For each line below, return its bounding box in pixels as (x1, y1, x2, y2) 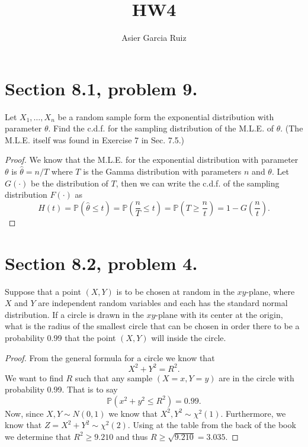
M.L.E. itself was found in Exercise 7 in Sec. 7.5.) (5, 133, 185, 146)
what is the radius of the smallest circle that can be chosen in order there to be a (5, 320, 300, 332)
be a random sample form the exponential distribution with (57, 110, 274, 123)
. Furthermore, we (220, 407, 286, 419)
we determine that (5, 430, 71, 442)
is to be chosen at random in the (116, 285, 235, 297)
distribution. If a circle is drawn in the (5, 308, 144, 320)
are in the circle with (219, 371, 294, 384)
